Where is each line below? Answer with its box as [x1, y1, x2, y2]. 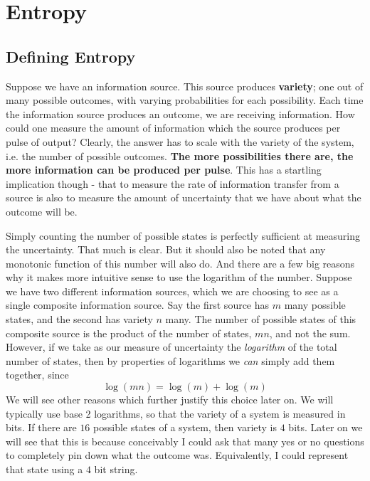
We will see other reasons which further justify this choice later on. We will [6, 392, 334, 407]
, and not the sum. [269, 325, 351, 340]
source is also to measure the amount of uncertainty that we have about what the [6, 190, 361, 205]
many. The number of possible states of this [165, 312, 356, 327]
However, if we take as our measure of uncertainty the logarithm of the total [6, 339, 337, 354]
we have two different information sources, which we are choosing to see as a [6, 283, 339, 298]
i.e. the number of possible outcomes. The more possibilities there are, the [6, 148, 354, 163]
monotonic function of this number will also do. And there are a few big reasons [6, 255, 355, 270]
